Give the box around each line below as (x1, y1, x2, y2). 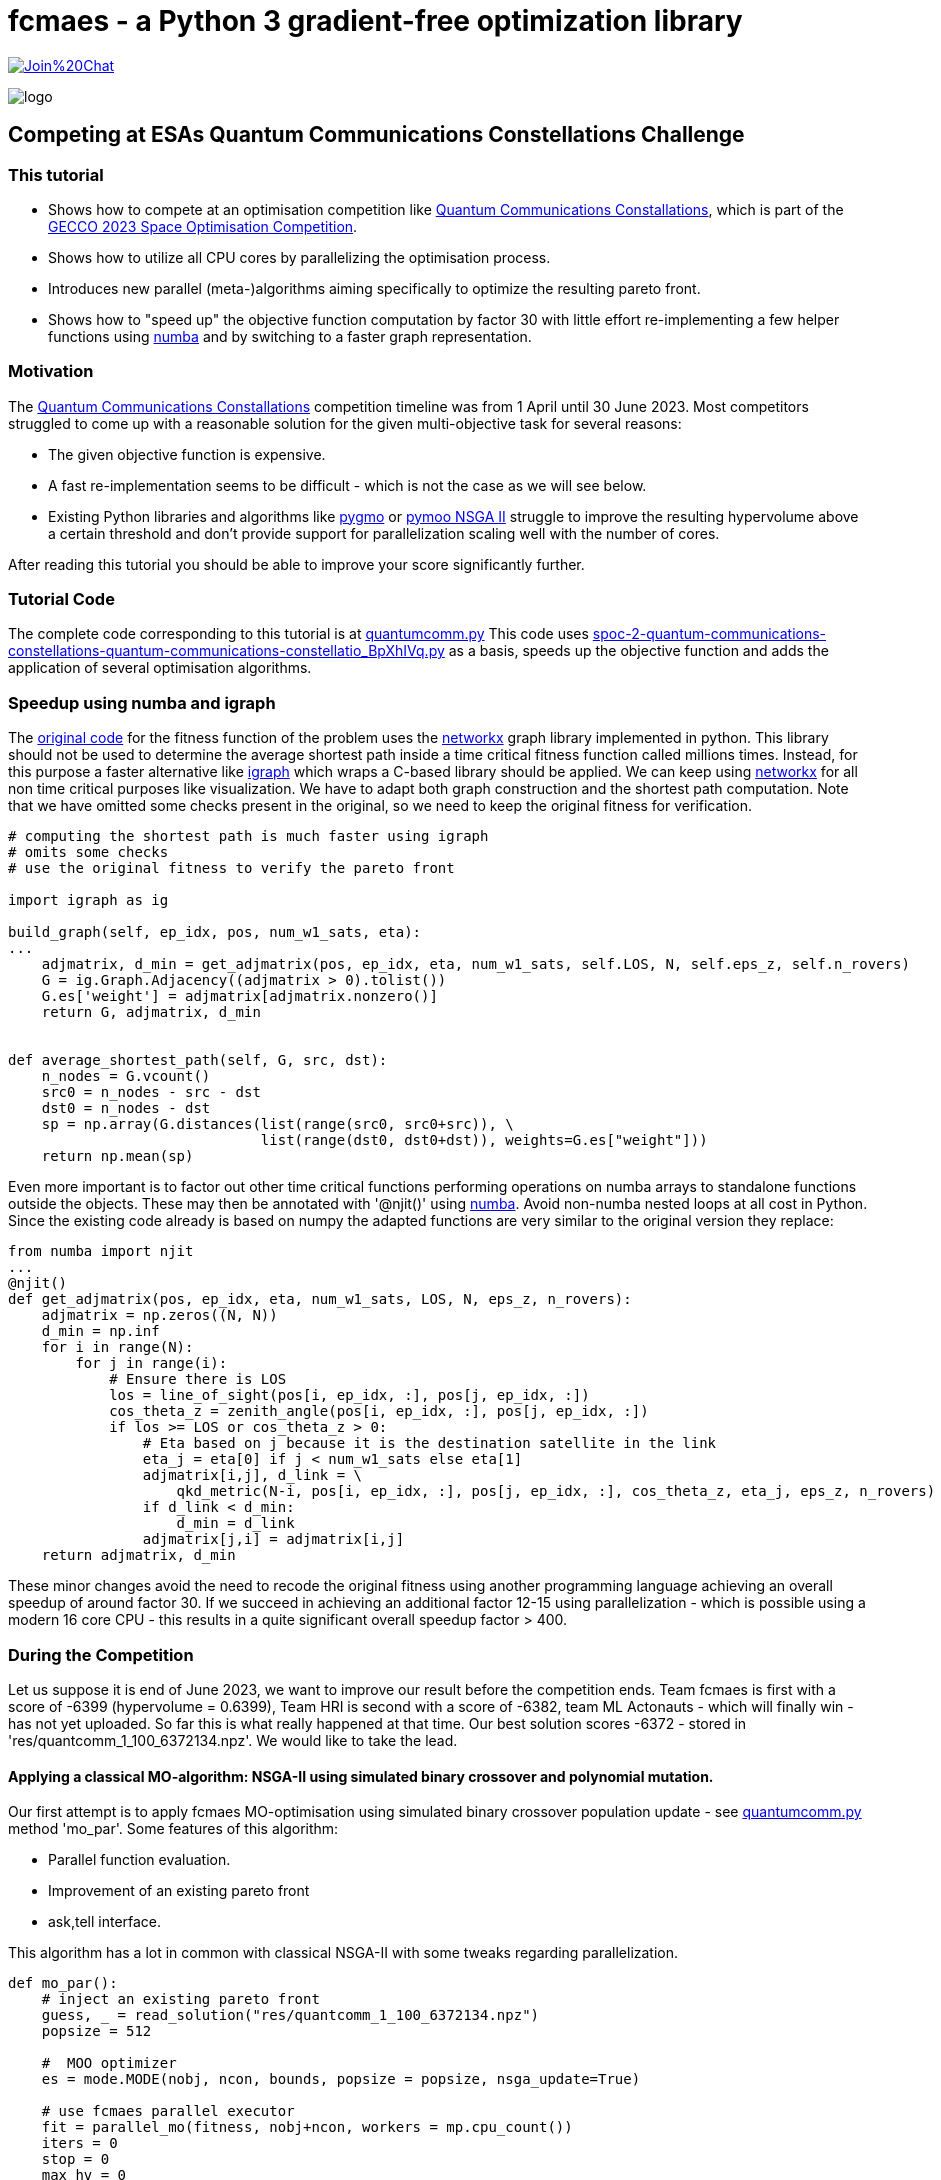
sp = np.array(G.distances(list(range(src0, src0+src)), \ (41, 1116, 514, 1133)
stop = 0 (41, 2151, 110, 2168)
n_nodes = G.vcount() (41, 1068, 211, 1085)
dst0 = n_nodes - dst (41, 1100, 211, 1117)
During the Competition (8, 1644, 194, 1665)
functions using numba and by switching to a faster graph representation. (48, 327, 532, 345)
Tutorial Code (8, 589, 115, 610)
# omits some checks (8, 844, 169, 861)
